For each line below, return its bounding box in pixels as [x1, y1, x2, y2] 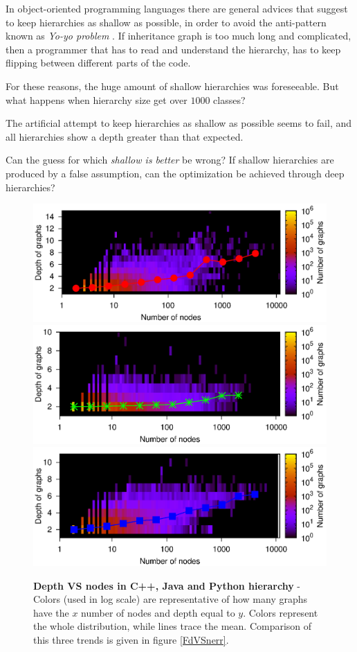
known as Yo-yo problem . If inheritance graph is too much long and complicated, [6, 28, 351, 43]
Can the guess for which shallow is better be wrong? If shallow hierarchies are [6, 152, 334, 167]
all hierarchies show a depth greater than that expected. [6, 129, 244, 143]
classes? [213, 92, 246, 107]
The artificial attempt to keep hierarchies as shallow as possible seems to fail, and [6, 116, 352, 130]
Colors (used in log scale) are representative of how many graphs [33, 592, 308, 606]
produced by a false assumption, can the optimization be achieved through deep [6, 166, 345, 180]
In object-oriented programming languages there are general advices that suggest [6, 1, 348, 15]
